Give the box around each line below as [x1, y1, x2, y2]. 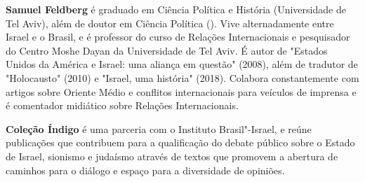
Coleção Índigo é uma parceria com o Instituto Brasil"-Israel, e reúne [6, 121, 312, 136]
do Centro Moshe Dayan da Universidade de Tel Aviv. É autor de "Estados [6, 43, 328, 57]
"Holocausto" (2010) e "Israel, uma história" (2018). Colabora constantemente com [6, 70, 359, 85]
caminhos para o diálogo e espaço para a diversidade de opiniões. [6, 162, 285, 177]
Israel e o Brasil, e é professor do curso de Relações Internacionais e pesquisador [6, 29, 350, 44]
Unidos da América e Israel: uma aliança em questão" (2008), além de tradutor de [6, 57, 358, 71]
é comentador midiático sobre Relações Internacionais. [6, 98, 239, 113]
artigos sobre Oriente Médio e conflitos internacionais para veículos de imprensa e [6, 84, 357, 99]
